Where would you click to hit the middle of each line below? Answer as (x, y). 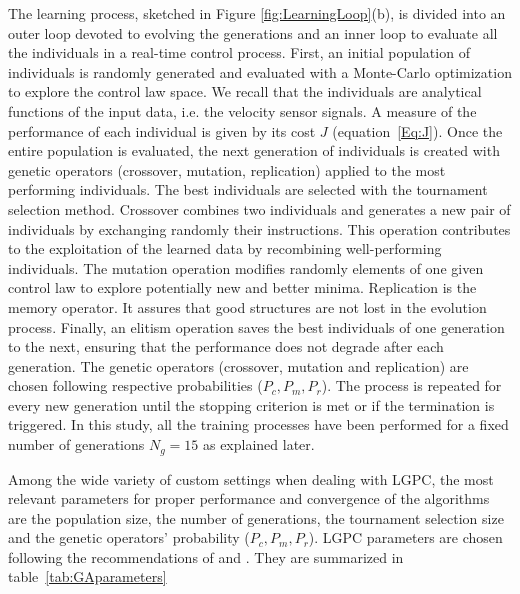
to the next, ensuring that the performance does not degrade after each (226, 346)
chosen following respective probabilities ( (135, 385)
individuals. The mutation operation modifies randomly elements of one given (246, 267)
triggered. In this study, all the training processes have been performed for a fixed (258, 424)
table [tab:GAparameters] (87, 576)
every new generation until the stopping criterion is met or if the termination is (251, 404)
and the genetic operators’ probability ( (129, 537)
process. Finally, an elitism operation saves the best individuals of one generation (256, 326)
